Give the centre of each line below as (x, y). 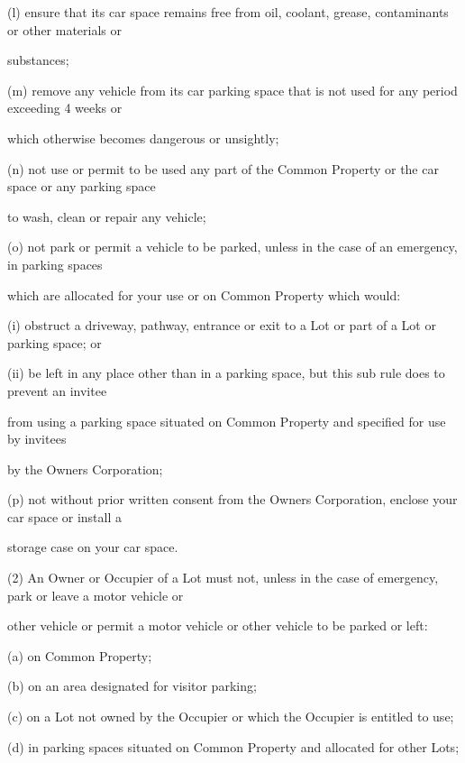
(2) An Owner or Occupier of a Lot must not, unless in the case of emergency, (223, 578)
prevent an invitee (57, 390)
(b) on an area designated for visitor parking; (132, 686)
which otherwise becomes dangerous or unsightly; (143, 138)
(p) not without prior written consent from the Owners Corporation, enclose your (232, 499)
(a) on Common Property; (80, 655)
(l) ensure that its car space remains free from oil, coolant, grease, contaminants (228, 12)
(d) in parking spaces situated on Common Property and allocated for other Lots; (233, 746)
